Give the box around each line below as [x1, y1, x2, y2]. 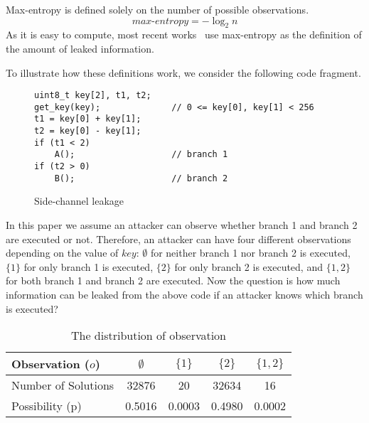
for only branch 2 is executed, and [174, 259, 323, 274]
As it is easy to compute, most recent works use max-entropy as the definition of [6, 27, 362, 42]
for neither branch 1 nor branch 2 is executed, [150, 245, 351, 260]
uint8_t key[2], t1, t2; [34, 90, 151, 101]
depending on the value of [6, 245, 119, 260]
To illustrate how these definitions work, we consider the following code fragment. [6, 65, 361, 80]
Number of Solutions [11, 377, 114, 394]
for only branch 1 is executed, [23, 259, 154, 274]
